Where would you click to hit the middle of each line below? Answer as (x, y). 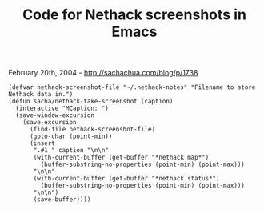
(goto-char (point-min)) (71, 137)
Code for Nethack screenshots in (134, 15)
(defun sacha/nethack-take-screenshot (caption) (91, 102)
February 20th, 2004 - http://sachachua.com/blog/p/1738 (103, 73)
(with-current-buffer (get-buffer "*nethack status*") (126, 179)
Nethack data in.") (41, 95)
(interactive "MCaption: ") (62, 109)
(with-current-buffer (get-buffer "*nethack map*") (121, 158)
